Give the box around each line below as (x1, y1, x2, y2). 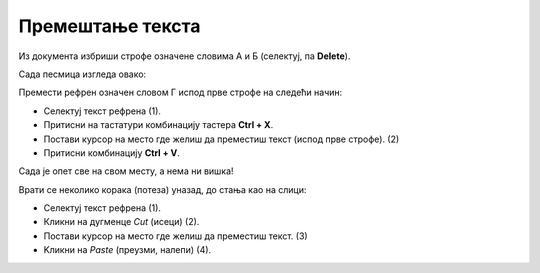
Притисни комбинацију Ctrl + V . (43, 146, 180, 159)
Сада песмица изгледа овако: (18, 68, 147, 80)
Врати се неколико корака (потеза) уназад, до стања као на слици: (18, 183, 307, 195)
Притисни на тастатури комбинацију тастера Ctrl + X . (43, 119, 274, 131)
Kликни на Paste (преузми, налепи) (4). (43, 244, 212, 256)
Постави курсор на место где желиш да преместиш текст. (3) (43, 230, 309, 242)
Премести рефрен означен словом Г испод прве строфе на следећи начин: (18, 86, 343, 99)
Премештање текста (18, 15, 201, 37)
